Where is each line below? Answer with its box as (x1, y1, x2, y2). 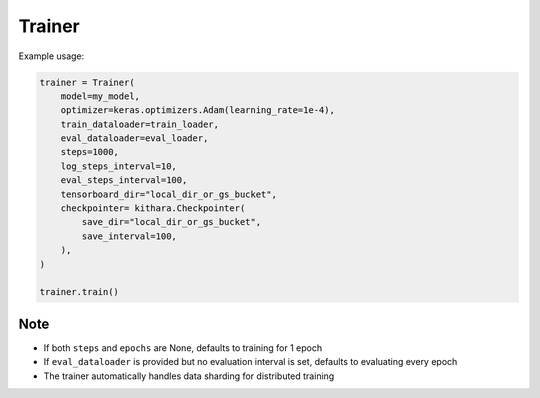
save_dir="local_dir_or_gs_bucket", (81, 216, 262, 228)
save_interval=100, (81, 230, 177, 242)
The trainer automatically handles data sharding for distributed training (43, 370, 335, 382)
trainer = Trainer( (39, 76, 135, 88)
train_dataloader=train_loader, (60, 118, 220, 130)
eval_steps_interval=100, (60, 175, 188, 186)
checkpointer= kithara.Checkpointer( (60, 203, 246, 214)
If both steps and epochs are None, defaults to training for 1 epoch (43, 341, 323, 354)
